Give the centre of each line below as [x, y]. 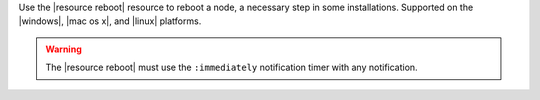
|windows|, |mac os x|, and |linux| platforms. [110, 21]
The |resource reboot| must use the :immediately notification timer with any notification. [232, 67]
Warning [63, 49]
